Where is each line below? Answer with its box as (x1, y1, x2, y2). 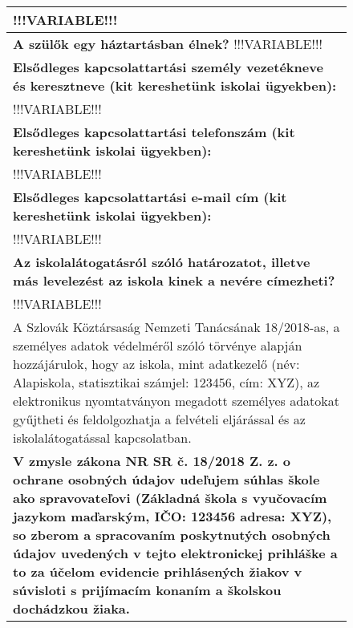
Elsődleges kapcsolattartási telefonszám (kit (13, 123, 295, 141)
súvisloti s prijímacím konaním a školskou (13, 581, 282, 599)
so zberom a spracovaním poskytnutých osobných (13, 525, 331, 544)
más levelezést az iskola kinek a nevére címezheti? (13, 271, 335, 290)
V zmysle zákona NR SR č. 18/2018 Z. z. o (13, 452, 291, 470)
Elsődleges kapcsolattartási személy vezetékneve (13, 58, 323, 76)
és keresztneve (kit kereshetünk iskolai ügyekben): (13, 76, 337, 95)
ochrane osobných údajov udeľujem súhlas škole (13, 470, 320, 488)
